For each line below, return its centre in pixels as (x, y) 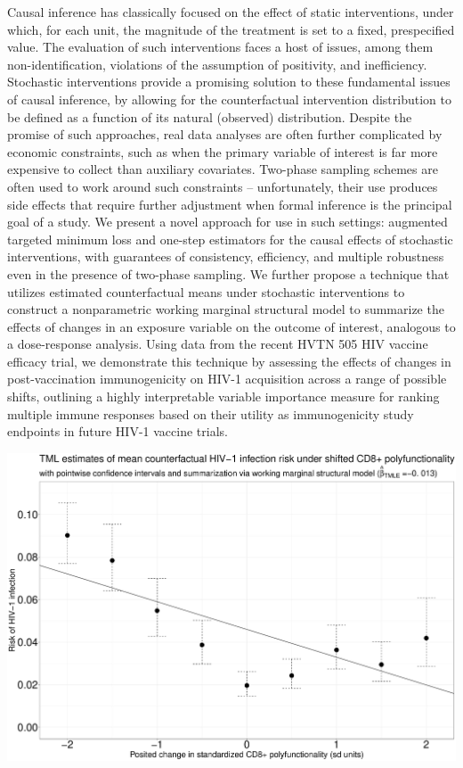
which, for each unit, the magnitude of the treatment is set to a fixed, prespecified (231, 29)
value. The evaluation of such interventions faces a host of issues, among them (220, 47)
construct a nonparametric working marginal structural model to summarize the (226, 309)
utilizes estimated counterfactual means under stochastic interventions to (206, 291)
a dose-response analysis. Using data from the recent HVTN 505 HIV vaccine (218, 344)
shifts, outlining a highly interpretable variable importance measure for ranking (223, 396)
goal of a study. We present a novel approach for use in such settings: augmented (227, 222)
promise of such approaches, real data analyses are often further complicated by (225, 134)
